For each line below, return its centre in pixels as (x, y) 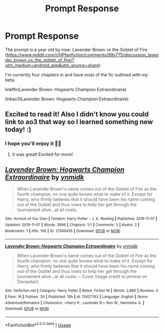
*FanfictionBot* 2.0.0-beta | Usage (38, 325)
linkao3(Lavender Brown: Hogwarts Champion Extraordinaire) (67, 99)
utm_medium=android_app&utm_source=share (52, 65)
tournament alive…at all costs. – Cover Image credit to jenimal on (82, 277)
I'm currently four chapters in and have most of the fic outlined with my (76, 74)
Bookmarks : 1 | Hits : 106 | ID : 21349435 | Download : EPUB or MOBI (63, 231)
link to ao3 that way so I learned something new (79, 122)
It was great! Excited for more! (42, 154)
